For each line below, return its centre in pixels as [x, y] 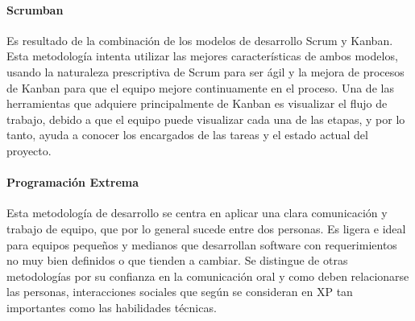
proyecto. [29, 150]
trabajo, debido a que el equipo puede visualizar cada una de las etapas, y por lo [206, 119]
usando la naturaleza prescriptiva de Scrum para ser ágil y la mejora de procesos [205, 71]
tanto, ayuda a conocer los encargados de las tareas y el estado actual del [187, 135]
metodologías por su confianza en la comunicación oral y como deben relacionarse [208, 276]
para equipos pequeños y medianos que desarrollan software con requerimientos [202, 244]
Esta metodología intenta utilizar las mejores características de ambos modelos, [202, 56]
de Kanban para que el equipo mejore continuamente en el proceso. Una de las [200, 87]
